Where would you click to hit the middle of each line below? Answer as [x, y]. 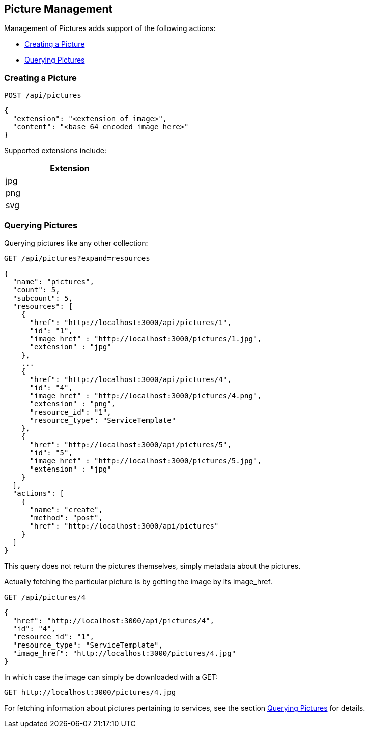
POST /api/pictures [43, 95]
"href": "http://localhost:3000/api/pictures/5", [131, 444]
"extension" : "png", [73, 404]
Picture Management [59, 9]
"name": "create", [66, 509]
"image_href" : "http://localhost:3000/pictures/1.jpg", [146, 339]
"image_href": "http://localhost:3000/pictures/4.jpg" [124, 653]
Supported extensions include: [55, 151]
